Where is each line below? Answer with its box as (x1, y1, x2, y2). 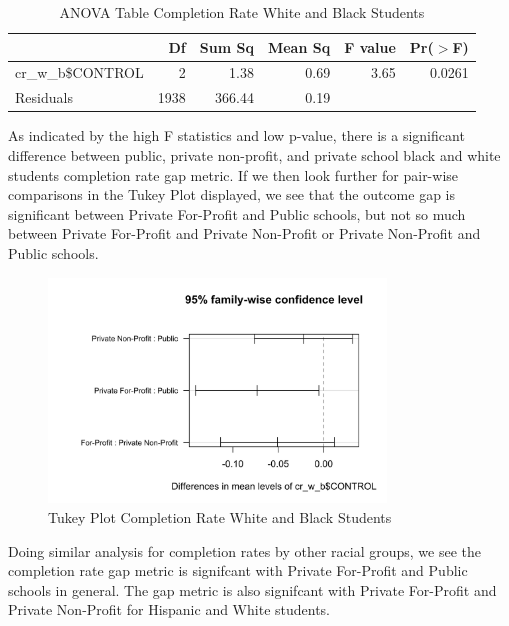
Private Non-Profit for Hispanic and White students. (8, 599, 330, 620)
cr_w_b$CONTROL (15, 62, 144, 83)
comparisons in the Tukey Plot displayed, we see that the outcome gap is (8, 184, 456, 205)
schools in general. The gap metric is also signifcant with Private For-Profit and (8, 579, 497, 600)
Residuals (15, 87, 73, 108)
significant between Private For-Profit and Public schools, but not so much (8, 203, 466, 224)
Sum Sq (199, 36, 254, 57)
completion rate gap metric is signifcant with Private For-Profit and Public (8, 560, 468, 581)
